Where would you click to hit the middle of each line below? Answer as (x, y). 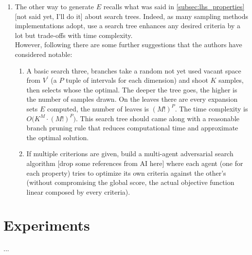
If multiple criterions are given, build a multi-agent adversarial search (130, 154)
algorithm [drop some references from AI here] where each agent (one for (135, 163)
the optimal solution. (58, 137)
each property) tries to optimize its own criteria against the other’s (126, 173)
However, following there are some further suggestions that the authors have (128, 45)
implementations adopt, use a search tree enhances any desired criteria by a (128, 26)
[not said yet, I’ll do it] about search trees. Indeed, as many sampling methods (132, 16)
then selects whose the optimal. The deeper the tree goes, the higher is (132, 89)
